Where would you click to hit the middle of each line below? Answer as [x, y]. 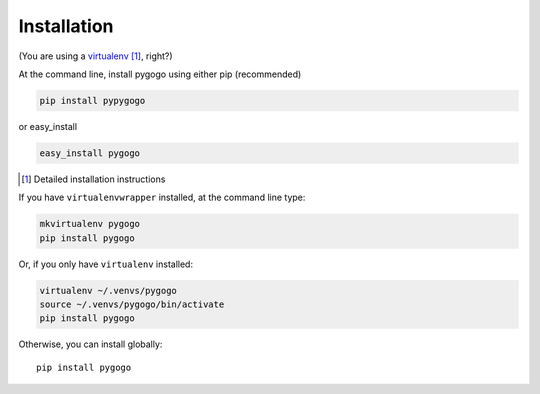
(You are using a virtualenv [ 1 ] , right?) [96, 56]
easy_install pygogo [89, 153]
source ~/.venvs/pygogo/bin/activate [132, 304]
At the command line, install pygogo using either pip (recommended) [160, 74]
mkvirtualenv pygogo [89, 224]
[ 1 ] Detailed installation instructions [93, 179]
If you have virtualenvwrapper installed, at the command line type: [162, 197]
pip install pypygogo [92, 100]
